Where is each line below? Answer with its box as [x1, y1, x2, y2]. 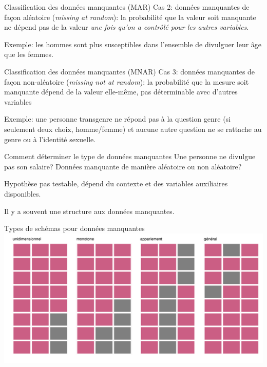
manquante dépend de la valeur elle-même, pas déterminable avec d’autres [4, 86, 238, 97]
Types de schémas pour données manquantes [4, 223, 145, 234]
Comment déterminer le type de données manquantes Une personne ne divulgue [4, 151, 256, 162]
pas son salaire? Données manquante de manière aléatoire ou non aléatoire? [4, 161, 242, 171]
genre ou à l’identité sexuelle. [4, 133, 96, 144]
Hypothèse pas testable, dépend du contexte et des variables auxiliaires [4, 178, 228, 189]
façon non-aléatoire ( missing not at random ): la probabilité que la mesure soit [4, 76, 249, 87]
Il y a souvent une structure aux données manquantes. [4, 205, 175, 216]
